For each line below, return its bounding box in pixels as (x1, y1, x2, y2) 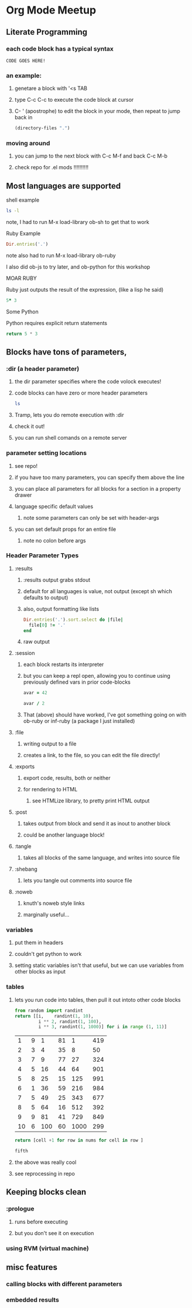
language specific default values (14, 503, 94, 510)
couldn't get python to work (14, 951, 82, 958)
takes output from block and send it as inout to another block (23, 820, 171, 827)
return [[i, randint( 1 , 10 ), (14, 1013, 94, 1019)
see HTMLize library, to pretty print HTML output (32, 797, 150, 804)
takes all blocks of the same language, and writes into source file (23, 854, 180, 861)
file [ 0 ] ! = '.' (28, 622, 66, 628)
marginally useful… (23, 911, 70, 918)
